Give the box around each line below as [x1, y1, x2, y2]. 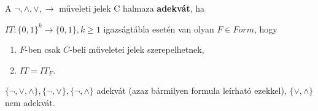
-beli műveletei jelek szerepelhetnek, [69, 43, 204, 56]
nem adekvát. [5, 96, 55, 109]
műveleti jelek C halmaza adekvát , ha [59, 2, 205, 14]
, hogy [254, 22, 277, 35]
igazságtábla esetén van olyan [103, 22, 214, 35]
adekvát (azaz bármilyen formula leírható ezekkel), [96, 84, 287, 97]
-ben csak [25, 43, 61, 56]
